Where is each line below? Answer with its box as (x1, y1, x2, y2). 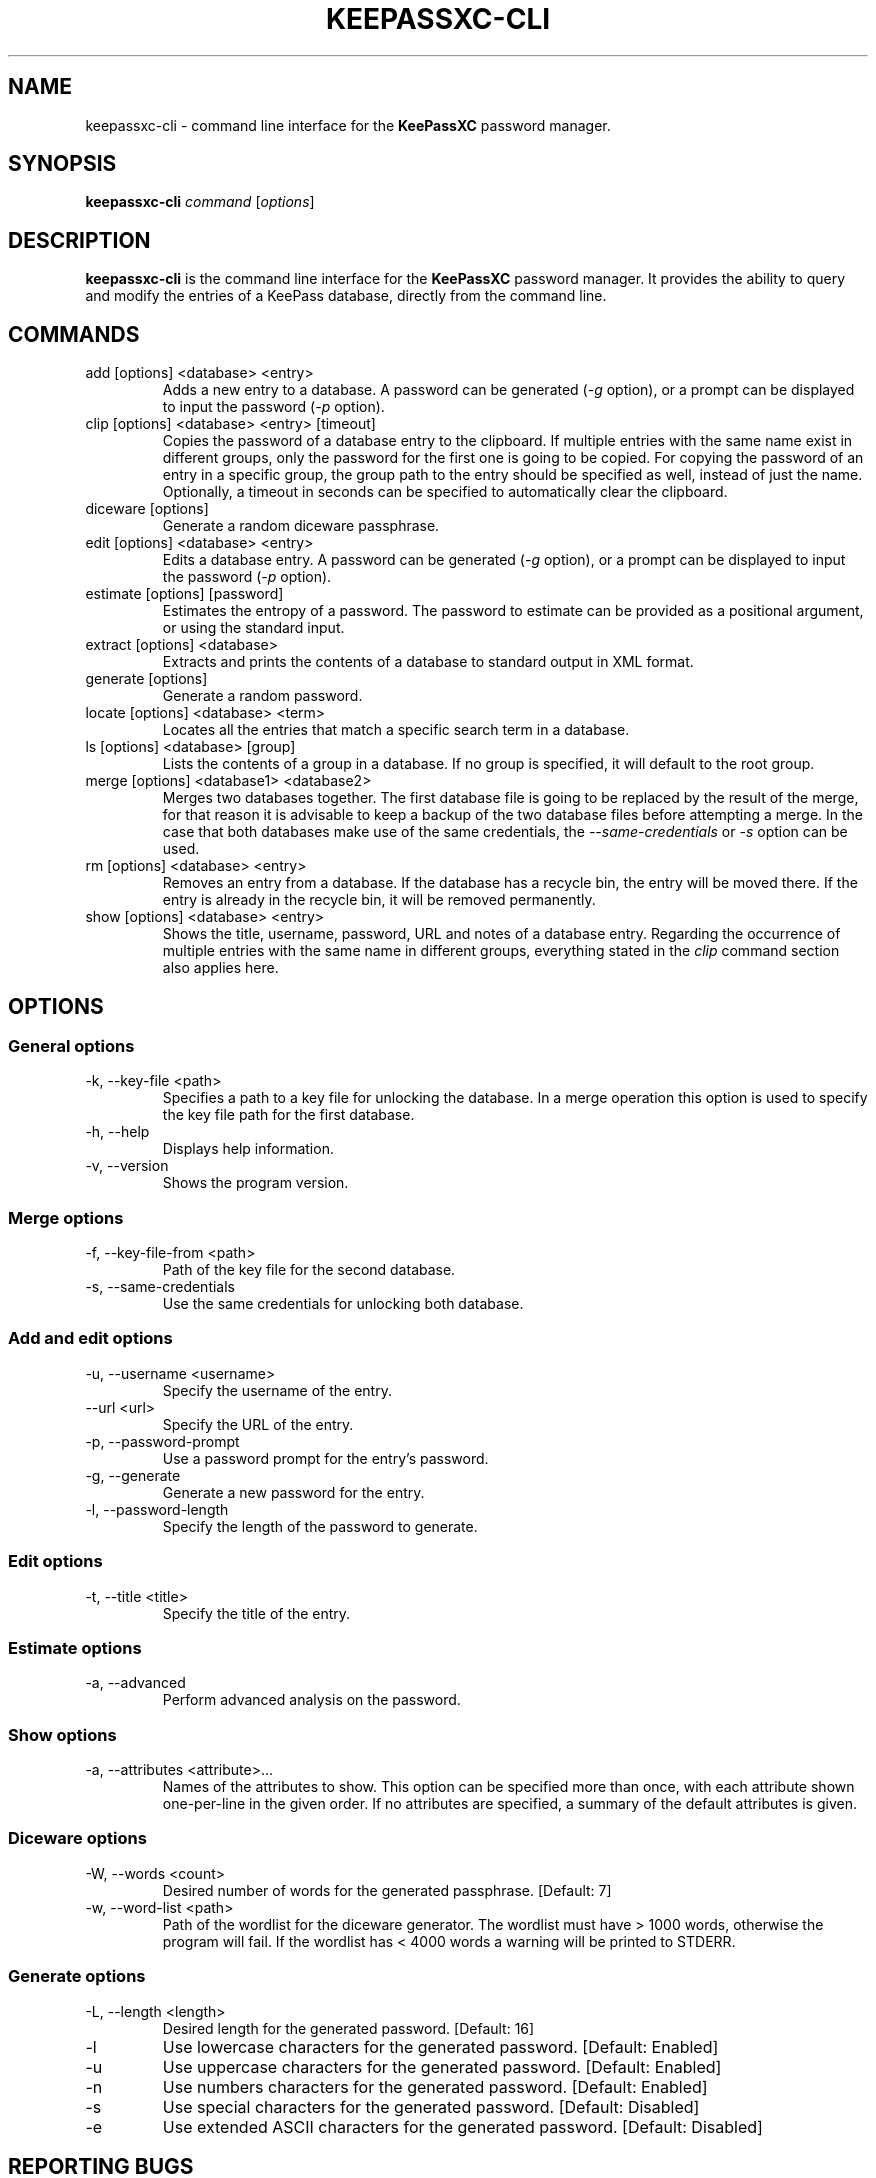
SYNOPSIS (8, 151, 117, 177)
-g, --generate (85, 1466, 181, 1484)
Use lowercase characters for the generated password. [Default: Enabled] (162, 2036, 719, 2057)
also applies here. (162, 959, 279, 977)
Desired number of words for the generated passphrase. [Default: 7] (162, 1881, 612, 1899)
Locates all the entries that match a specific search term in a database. (162, 721, 630, 739)
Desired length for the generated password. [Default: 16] (162, 2019, 535, 2037)
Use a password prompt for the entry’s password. (162, 1449, 489, 1467)
